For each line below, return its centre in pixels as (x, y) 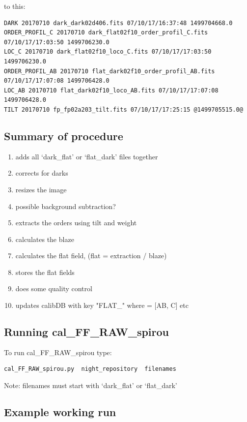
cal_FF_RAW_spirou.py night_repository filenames (90, 369)
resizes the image (41, 189)
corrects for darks (42, 173)
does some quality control (54, 288)
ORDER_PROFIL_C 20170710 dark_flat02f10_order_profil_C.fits (106, 33)
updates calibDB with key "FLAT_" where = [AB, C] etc (102, 305)
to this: (15, 6)
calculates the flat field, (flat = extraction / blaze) (91, 256)
